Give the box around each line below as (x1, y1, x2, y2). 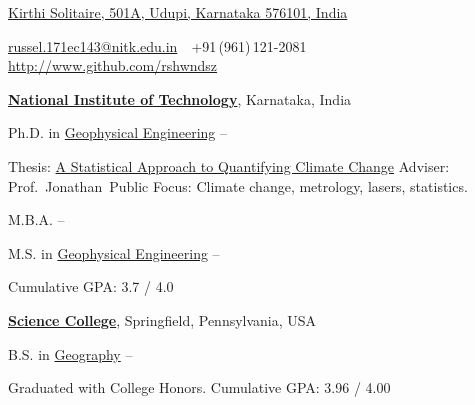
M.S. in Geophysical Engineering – (8, 242, 220, 263)
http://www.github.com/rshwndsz (8, 55, 218, 76)
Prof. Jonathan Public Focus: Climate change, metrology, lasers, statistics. (8, 175, 468, 196)
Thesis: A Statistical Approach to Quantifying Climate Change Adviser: (8, 155, 450, 176)
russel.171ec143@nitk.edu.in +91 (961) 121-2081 (8, 35, 307, 56)
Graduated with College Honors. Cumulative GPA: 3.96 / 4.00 (8, 377, 391, 398)
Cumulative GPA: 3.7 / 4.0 (8, 276, 174, 297)
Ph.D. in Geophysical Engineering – (8, 122, 228, 143)
